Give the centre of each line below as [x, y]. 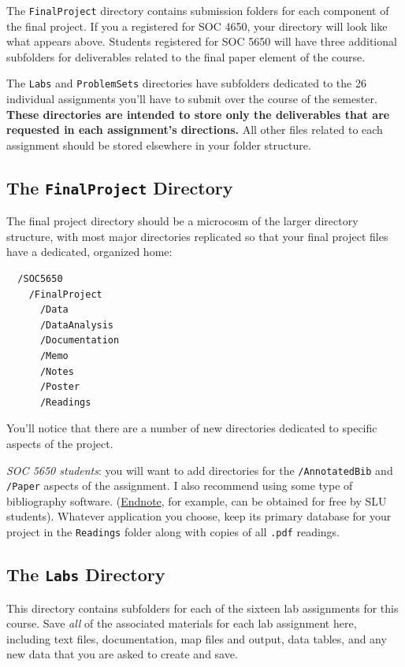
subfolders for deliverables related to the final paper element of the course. [186, 56]
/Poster [60, 387]
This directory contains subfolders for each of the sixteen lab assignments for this [202, 608]
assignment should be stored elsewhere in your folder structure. [159, 145]
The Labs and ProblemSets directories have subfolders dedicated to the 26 [186, 83]
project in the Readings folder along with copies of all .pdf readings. [173, 532]
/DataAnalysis [77, 325]
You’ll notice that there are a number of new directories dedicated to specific [192, 428]
